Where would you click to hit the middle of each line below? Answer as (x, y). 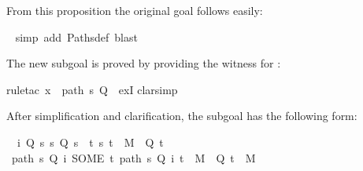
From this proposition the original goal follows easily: (135, 10)
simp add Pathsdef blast (76, 36)
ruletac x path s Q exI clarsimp (92, 89)
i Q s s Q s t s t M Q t (90, 142)
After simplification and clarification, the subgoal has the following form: (182, 116)
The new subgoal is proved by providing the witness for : (144, 63)
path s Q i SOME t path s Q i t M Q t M (133, 157)
